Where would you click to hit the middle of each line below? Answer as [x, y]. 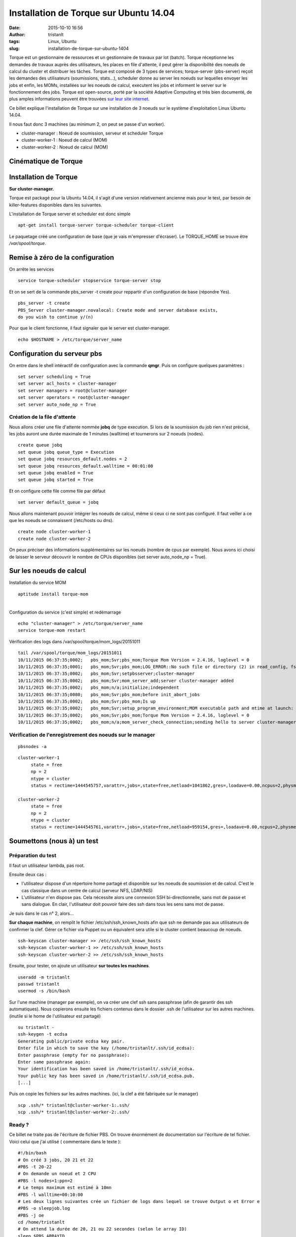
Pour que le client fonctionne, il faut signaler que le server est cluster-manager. [90, 328]
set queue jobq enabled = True [56, 473]
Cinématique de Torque [46, 161]
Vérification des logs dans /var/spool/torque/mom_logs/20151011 [75, 641]
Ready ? [19, 1125]
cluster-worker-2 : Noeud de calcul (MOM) [65, 147]
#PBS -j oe [31, 1215]
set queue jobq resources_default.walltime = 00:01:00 [86, 466]
